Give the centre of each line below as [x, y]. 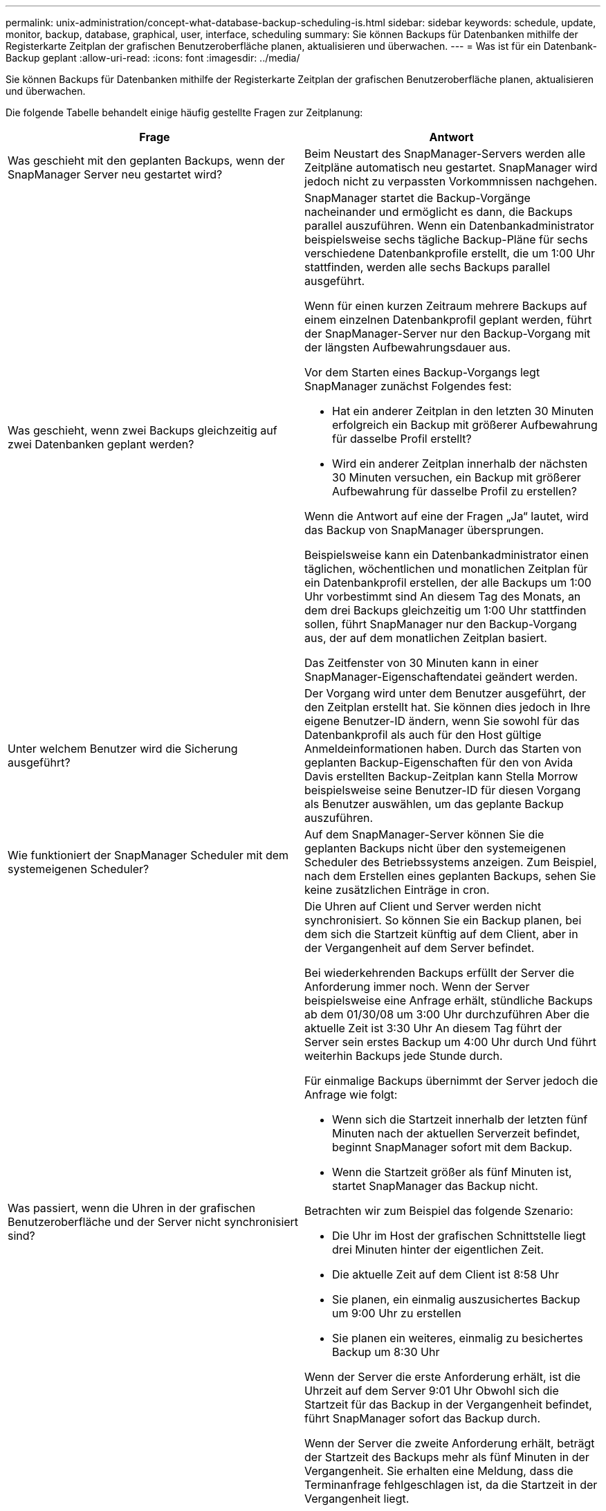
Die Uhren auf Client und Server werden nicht [423, 906]
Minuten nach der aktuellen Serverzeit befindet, [456, 1133]
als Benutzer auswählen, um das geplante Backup [434, 804]
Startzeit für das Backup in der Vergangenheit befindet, [448, 1404]
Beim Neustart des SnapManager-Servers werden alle [445, 154]
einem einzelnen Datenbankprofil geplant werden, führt [448, 320]
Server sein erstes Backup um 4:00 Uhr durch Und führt [450, 1042]
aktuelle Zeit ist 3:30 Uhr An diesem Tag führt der [433, 1028]
